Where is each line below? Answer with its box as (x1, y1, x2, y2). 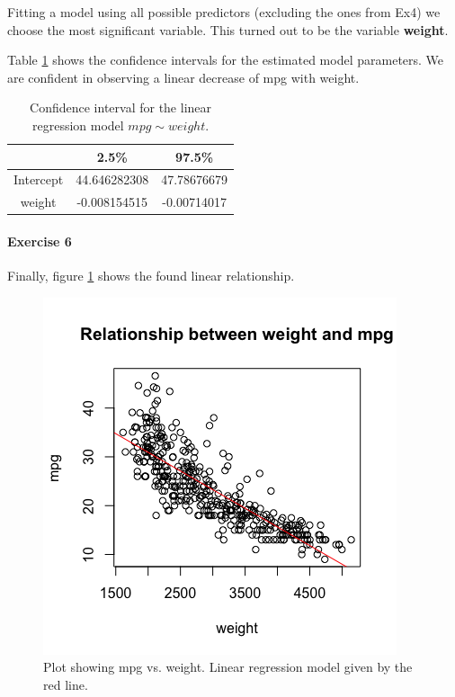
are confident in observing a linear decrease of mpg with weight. (7, 67, 360, 86)
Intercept (13, 170, 64, 189)
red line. (43, 675, 88, 693)
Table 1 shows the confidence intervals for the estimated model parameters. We (7, 50, 444, 69)
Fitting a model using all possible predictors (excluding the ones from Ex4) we (7, 3, 441, 21)
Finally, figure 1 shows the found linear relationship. (7, 266, 295, 285)
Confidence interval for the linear (30, 98, 212, 117)
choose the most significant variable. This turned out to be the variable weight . (7, 20, 449, 39)
